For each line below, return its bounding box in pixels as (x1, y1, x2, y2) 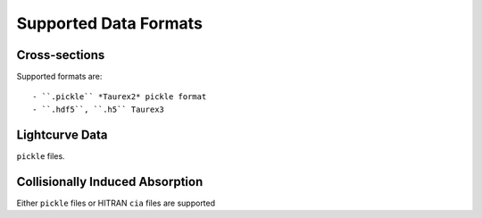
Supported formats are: (16, 71, 103, 82)
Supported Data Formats (16, 13, 203, 33)
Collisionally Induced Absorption (16, 174, 204, 189)
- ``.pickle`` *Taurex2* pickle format (32, 92, 207, 102)
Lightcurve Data (16, 127, 108, 142)
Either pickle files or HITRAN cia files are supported (16, 197, 216, 208)
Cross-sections (16, 47, 105, 63)
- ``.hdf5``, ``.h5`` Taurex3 (32, 104, 165, 114)
